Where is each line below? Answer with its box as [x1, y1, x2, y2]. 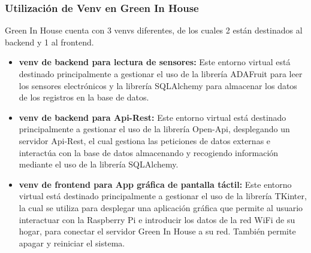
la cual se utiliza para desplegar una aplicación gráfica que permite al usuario [19, 201, 303, 214]
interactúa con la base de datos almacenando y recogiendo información [19, 146, 279, 158]
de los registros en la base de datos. [19, 91, 149, 103]
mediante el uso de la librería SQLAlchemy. [19, 158, 179, 170]
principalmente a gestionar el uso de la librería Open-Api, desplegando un [19, 123, 290, 135]
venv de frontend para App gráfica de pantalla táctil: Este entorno [19, 178, 292, 190]
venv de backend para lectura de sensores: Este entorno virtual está [19, 56, 291, 68]
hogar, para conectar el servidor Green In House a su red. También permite [19, 225, 296, 237]
